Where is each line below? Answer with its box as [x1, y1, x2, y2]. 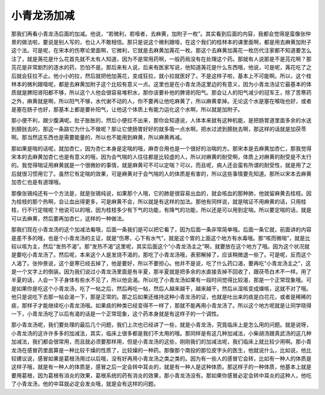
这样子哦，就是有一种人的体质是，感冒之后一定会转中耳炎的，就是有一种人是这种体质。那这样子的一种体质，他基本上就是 [11, 363, 312, 370]
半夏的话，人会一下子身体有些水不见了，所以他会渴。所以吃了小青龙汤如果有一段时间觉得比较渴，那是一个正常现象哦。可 [11, 276, 312, 284]
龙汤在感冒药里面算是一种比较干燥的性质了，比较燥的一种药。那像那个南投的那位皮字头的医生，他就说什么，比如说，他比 [11, 346, 312, 353]
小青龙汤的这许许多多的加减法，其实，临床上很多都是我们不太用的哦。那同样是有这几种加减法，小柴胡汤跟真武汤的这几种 [11, 329, 312, 337]
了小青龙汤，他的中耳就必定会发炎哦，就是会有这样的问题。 [11, 380, 159, 388]
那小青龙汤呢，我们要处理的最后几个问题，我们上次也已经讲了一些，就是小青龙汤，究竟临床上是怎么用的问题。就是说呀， [11, 321, 312, 328]
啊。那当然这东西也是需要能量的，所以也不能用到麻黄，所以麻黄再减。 [11, 134, 185, 141]
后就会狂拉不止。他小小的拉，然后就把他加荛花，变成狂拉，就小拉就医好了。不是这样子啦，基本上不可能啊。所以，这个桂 [11, 72, 312, 79]
